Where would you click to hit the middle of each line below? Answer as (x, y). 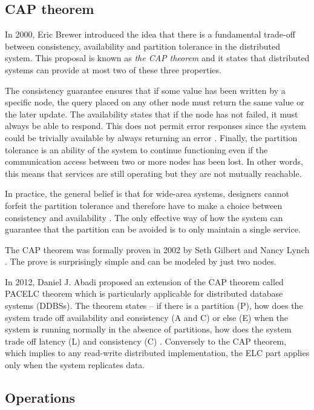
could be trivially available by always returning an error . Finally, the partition (151, 137)
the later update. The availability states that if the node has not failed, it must (152, 114)
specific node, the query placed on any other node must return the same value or (155, 102)
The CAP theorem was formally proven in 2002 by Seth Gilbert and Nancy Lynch (157, 249)
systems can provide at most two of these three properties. (113, 69)
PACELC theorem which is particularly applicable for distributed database (144, 293)
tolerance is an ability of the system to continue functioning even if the (136, 149)
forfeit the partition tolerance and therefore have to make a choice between (144, 205)
